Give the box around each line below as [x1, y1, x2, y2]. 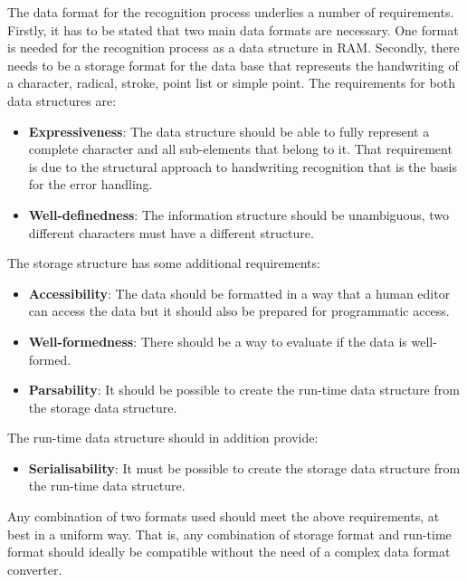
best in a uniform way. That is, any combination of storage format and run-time [7, 524, 452, 543]
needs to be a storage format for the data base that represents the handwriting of [7, 55, 459, 74]
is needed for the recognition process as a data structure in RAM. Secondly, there [7, 38, 460, 57]
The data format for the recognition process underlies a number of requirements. [7, 3, 454, 21]
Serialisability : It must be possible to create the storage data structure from [28, 458, 461, 477]
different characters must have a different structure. [28, 223, 314, 242]
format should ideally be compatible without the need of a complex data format [7, 542, 451, 561]
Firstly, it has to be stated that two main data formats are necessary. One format [7, 20, 459, 39]
